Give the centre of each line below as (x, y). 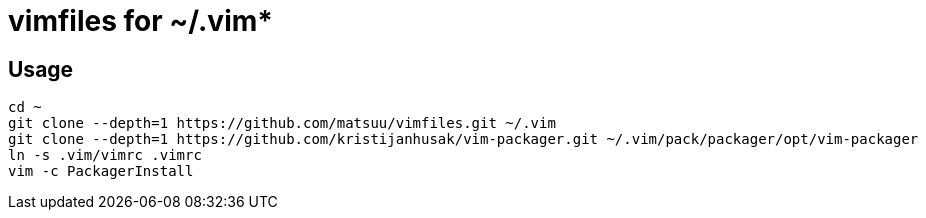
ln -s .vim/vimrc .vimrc (105, 155)
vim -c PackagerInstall (101, 171)
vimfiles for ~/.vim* (140, 21)
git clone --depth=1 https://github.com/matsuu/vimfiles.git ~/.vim (282, 123)
